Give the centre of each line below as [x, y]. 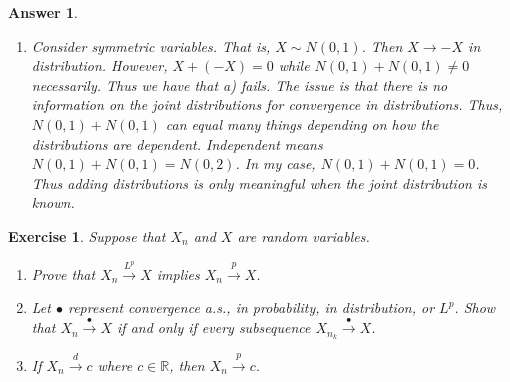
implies [178, 273]
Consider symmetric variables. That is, [151, 45]
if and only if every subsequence [214, 327]
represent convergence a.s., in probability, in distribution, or [251, 307]
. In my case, [275, 163]
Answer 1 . [43, 12]
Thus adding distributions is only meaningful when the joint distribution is [259, 182]
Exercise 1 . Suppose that [87, 235]
